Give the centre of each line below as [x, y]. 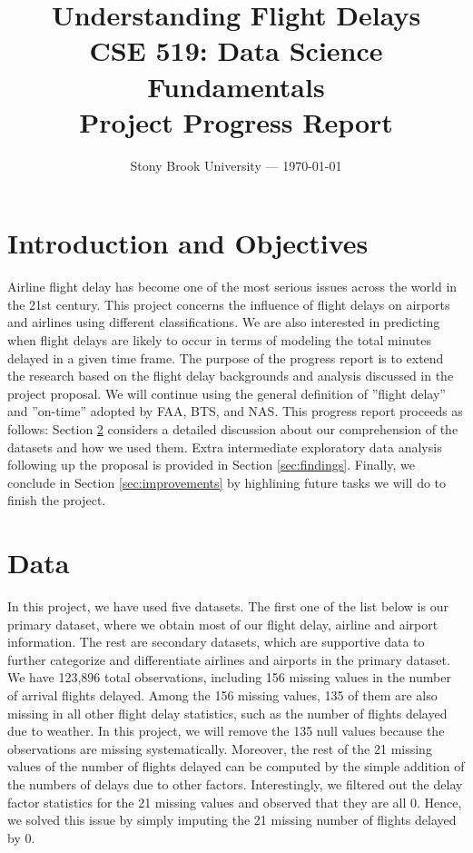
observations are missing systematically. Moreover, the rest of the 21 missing [220, 748]
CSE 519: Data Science [236, 50]
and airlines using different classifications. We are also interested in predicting [224, 322]
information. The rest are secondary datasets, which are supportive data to [216, 642]
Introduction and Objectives [188, 243]
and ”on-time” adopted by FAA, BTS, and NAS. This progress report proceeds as [235, 411]
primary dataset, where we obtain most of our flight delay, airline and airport [223, 624]
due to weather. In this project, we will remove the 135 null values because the [226, 731]
